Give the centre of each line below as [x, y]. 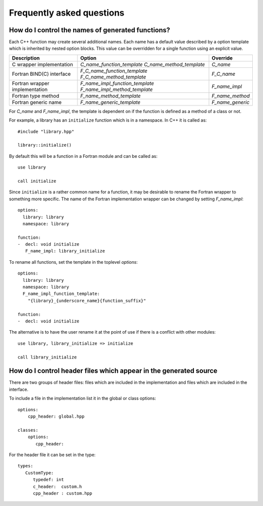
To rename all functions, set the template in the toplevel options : [73, 262]
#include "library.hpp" [46, 131]
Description [26, 58]
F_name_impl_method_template [117, 89]
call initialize [37, 181]
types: [26, 466]
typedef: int [48, 480]
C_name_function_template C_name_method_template [143, 64]
